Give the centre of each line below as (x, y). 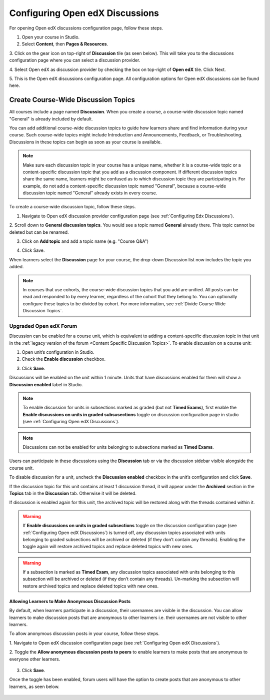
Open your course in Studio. (51, 37)
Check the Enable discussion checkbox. (64, 359)
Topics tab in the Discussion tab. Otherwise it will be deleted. (73, 493)
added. (16, 267)
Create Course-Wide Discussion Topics (72, 100)
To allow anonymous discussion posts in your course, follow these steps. (84, 634)
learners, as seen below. (34, 687)
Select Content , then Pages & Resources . (65, 44)
